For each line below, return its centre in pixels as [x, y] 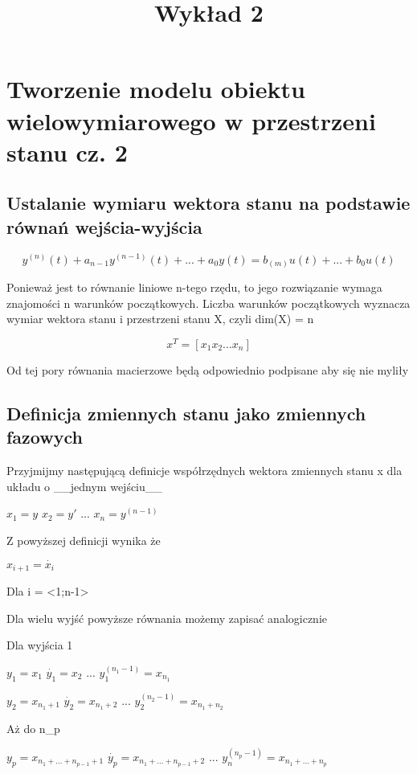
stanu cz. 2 [67, 152]
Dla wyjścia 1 [40, 645]
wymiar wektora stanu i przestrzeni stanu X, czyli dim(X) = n [160, 319]
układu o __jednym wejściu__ [84, 486]
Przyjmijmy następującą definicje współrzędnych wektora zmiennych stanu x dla [204, 471]
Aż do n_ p [33, 728]
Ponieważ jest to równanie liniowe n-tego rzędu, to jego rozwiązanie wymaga [194, 287]
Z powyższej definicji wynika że [84, 540]
